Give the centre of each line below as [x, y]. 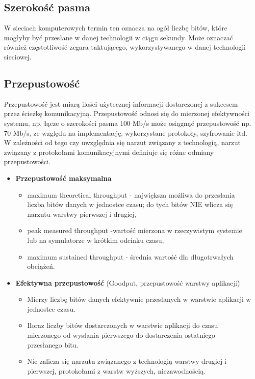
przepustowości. [27, 161]
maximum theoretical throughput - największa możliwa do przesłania [131, 194]
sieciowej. [18, 56]
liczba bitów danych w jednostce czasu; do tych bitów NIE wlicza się [130, 204]
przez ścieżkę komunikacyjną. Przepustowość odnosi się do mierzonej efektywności [127, 113]
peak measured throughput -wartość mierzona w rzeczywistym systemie [135, 230]
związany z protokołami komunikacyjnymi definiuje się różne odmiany [109, 152]
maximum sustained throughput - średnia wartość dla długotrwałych [130, 256]
